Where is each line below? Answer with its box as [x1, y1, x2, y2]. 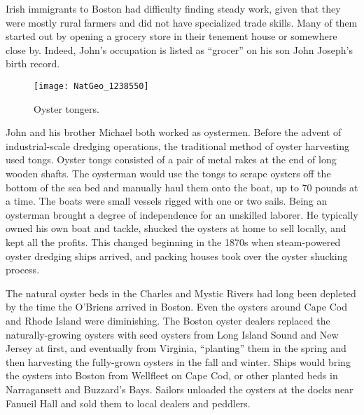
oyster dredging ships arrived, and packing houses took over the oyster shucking [6, 248, 348, 263]
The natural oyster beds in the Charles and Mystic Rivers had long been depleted [6, 285, 356, 300]
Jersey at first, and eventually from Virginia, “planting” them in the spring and [6, 341, 346, 355]
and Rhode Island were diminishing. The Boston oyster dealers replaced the [6, 313, 330, 327]
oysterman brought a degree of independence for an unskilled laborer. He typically [6, 207, 358, 222]
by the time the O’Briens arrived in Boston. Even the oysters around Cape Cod [6, 299, 347, 314]
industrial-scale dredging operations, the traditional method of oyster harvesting [6, 138, 350, 153]
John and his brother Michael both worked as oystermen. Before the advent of [6, 125, 342, 140]
